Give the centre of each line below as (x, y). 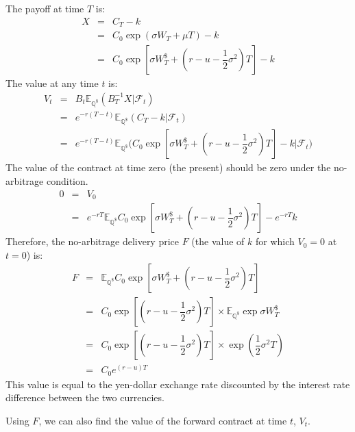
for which (275, 241)
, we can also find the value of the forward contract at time (163, 421)
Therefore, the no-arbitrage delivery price (93, 241)
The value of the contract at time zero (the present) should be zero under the (168, 167)
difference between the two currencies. (85, 397)
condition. (67, 180)
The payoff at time (45, 8)
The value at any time (52, 83)
